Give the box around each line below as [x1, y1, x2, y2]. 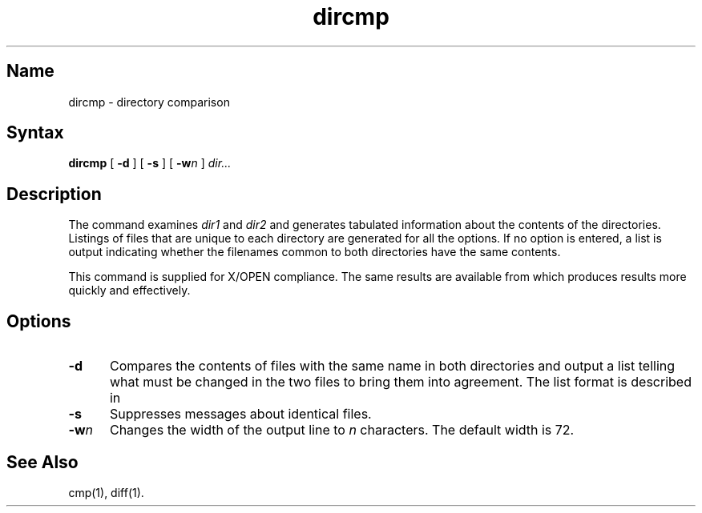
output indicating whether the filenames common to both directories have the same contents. [68, 245, 561, 259]
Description [6, 183, 102, 204]
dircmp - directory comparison [68, 94, 230, 109]
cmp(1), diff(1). [68, 485, 144, 499]
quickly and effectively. [68, 283, 191, 298]
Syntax [6, 122, 64, 143]
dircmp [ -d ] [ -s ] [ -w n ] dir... [68, 156, 232, 170]
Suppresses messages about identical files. [109, 406, 372, 423]
